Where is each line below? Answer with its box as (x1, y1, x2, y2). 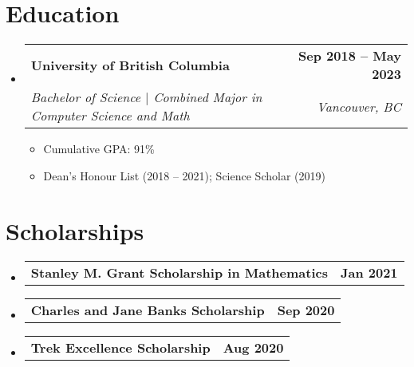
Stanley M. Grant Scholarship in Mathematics (30, 263, 328, 282)
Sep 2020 (277, 301, 335, 320)
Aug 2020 (223, 338, 284, 357)
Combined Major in (153, 88, 262, 107)
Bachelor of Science (30, 88, 141, 107)
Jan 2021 (340, 263, 398, 282)
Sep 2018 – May (298, 46, 401, 65)
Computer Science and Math (30, 106, 190, 125)
